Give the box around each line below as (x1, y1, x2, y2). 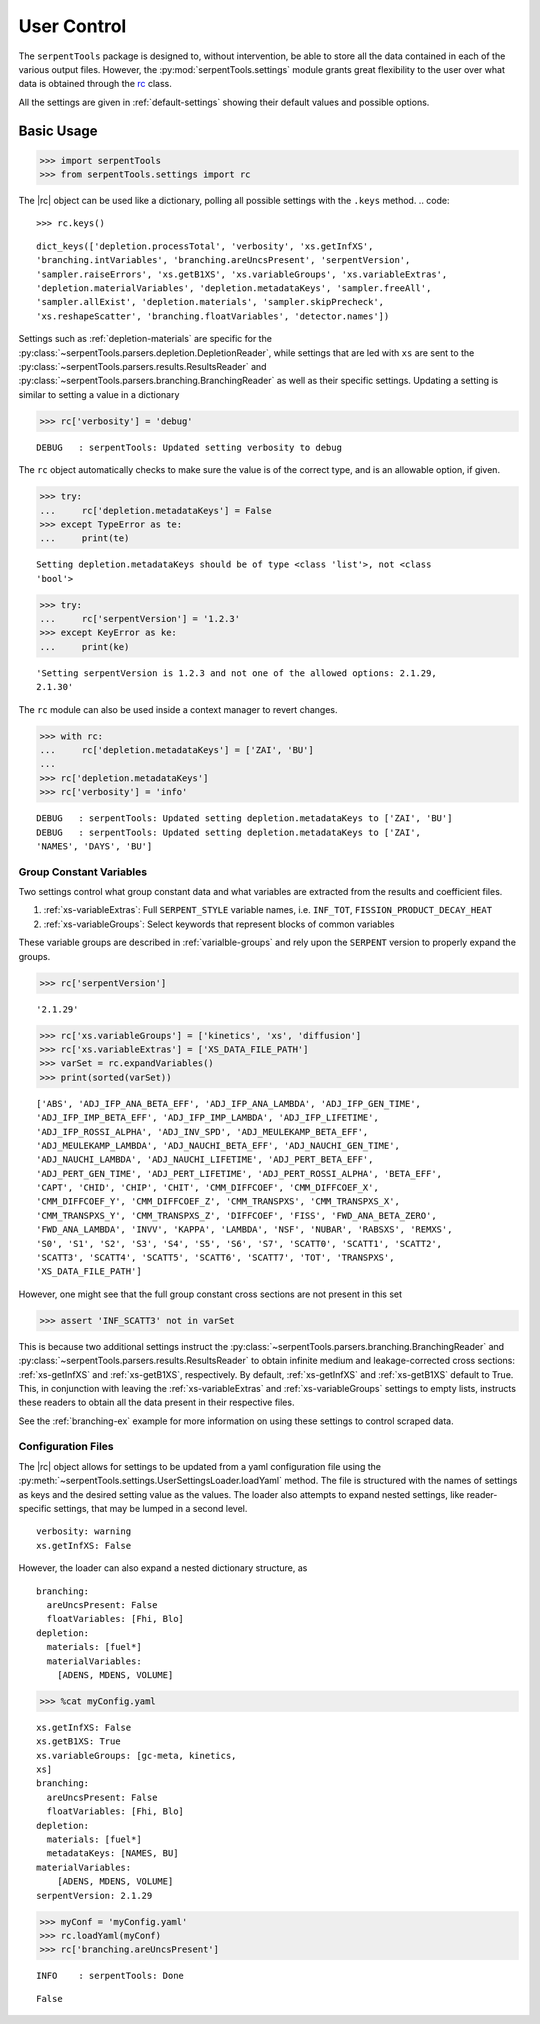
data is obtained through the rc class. (18, 78, 172, 90)
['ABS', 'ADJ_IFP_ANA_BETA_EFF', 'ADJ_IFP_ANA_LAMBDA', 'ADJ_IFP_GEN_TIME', (36, 1098, 422, 1109)
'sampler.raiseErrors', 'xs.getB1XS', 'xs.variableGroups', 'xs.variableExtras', (36, 268, 448, 280)
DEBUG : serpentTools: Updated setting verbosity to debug (36, 441, 342, 453)
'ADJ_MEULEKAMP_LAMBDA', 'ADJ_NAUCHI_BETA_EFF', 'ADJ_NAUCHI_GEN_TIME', (36, 1140, 400, 1151)
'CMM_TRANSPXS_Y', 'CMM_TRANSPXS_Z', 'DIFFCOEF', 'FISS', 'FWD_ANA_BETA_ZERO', (36, 1210, 437, 1221)
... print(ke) (39, 641, 130, 652)
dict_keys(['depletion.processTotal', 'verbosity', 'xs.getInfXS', (36, 240, 374, 252)
